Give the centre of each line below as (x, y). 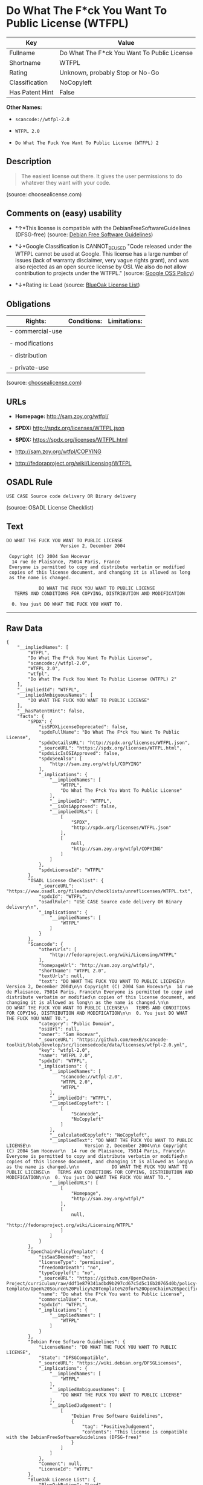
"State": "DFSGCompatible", (74, 1358)
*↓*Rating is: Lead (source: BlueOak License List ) (77, 285)
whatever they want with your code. (66, 182)
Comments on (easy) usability (64, 214)
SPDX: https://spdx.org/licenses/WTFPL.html (71, 439)
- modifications (31, 344)
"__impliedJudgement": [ (81, 1406)
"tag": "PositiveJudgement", (118, 1427)
